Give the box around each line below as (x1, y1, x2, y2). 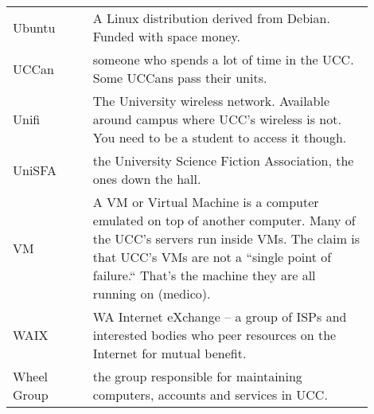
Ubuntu (13, 18, 56, 37)
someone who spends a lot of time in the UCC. (92, 50, 354, 68)
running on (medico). (92, 284, 211, 303)
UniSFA (13, 160, 56, 179)
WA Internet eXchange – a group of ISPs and (92, 307, 347, 326)
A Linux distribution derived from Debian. (92, 9, 330, 27)
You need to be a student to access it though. (92, 128, 347, 146)
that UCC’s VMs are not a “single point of (92, 248, 332, 266)
